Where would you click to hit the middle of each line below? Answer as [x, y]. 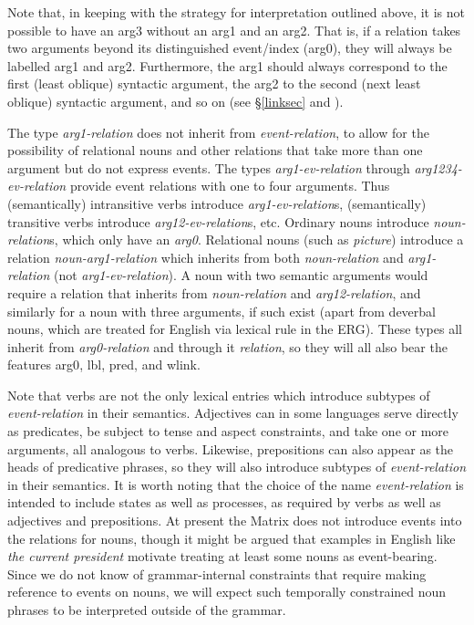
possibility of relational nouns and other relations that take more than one [215, 150]
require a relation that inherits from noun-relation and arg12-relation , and [214, 292]
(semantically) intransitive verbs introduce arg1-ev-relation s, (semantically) [217, 203]
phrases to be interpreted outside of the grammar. [147, 609]
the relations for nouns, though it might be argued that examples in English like [232, 538]
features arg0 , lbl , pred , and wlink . [104, 365]
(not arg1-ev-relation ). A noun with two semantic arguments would [241, 275]
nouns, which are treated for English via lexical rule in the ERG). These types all [235, 329]
